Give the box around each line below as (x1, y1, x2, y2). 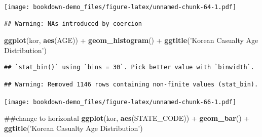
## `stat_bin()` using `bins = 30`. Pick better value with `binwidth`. (4, 64, 254, 71)
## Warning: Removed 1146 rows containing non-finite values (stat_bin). (4, 81, 258, 88)
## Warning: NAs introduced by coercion (4, 20, 142, 27)
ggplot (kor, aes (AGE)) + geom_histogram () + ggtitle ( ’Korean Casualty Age (4, 35, 258, 45)
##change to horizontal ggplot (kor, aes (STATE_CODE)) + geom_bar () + (4, 113, 250, 123)
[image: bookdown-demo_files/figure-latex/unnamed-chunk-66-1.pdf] (4, 98, 237, 106)
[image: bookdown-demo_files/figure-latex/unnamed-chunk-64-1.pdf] (4, 4, 237, 11)
